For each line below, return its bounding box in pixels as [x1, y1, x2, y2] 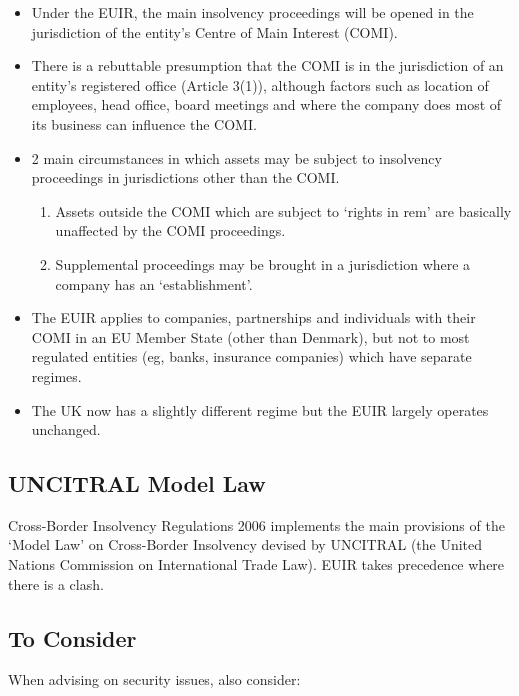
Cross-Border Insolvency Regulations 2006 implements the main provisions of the [8, 514, 505, 535]
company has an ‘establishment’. [55, 273, 253, 294]
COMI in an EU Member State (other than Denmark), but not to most [31, 326, 470, 347]
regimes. [31, 365, 82, 386]
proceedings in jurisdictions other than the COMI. [31, 167, 340, 188]
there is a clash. [8, 573, 104, 594]
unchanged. [31, 419, 101, 440]
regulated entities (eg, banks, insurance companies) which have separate [31, 346, 472, 367]
